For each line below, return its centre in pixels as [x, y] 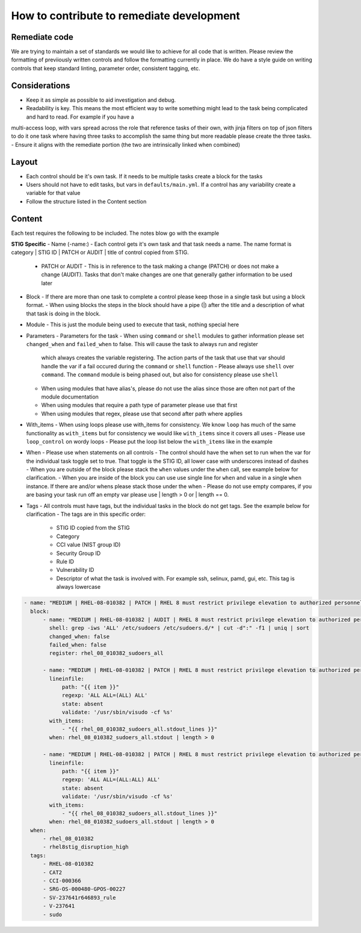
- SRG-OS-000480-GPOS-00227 [84, 889]
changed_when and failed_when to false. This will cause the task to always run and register [142, 344]
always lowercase [79, 587]
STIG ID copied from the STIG [93, 528]
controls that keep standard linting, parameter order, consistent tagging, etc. [106, 68]
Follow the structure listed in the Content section [86, 201]
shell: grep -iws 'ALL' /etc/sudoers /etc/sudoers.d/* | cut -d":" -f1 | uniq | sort [179, 628]
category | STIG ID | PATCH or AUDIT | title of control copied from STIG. [100, 252]
